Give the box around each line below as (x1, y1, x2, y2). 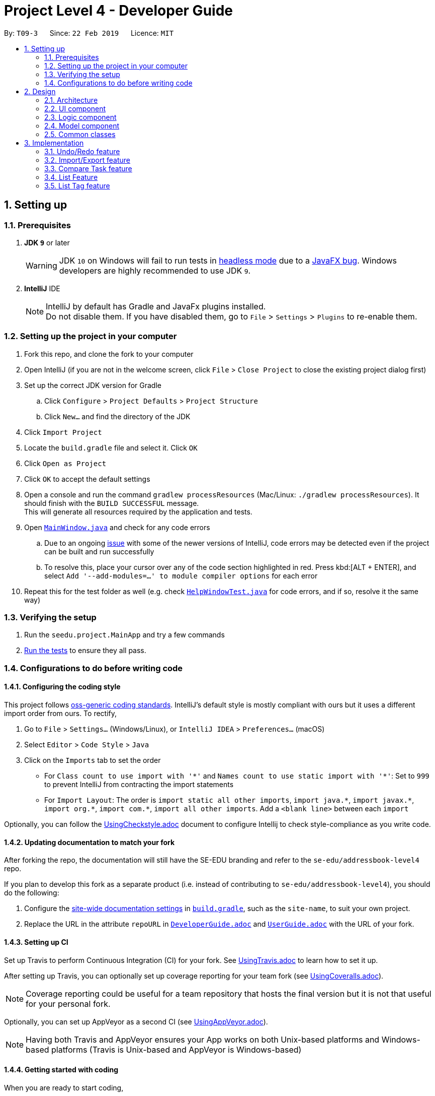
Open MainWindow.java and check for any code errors (24, 523, 210, 532)
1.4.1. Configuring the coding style (4, 682, 121, 691)
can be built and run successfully (44, 547, 154, 556)
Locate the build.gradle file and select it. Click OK (24, 443, 198, 452)
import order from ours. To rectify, (4, 709, 117, 718)
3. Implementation (24, 138, 84, 147)
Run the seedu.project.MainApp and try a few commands (24, 630, 225, 639)
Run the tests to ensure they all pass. (24, 646, 146, 655)
